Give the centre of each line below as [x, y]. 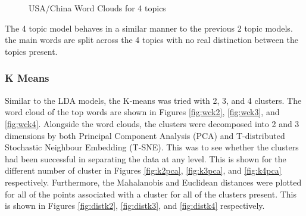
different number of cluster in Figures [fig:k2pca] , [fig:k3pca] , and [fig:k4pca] [143, 170]
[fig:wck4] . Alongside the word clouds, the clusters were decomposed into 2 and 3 [152, 123]
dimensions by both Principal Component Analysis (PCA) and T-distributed [145, 135]
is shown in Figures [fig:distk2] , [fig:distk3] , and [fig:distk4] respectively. [135, 206]
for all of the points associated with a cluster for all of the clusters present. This [151, 194]
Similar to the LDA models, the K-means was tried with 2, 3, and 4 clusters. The [153, 100]
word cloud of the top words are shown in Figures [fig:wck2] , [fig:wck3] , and [142, 112]
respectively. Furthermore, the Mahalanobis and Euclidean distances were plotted [153, 182]
